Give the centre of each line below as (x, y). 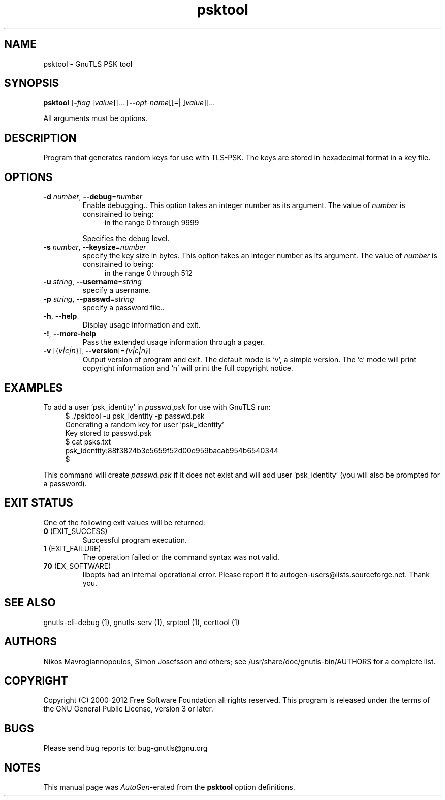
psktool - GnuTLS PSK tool (88, 64)
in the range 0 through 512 (149, 273)
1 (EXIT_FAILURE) (72, 548)
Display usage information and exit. (141, 325)
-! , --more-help (70, 334)
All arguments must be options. (96, 118)
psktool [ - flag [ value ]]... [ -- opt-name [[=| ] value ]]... (129, 103)
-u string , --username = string (92, 282)
